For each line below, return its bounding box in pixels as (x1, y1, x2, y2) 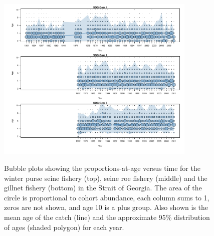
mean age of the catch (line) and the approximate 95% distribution (4, 212, 210, 222)
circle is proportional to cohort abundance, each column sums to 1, (4, 192, 209, 202)
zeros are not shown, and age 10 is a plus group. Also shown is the (4, 202, 208, 212)
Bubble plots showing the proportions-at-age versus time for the (4, 163, 200, 173)
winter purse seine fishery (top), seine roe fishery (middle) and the (4, 172, 207, 183)
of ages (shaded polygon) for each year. (4, 221, 124, 232)
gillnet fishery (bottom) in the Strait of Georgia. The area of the (4, 182, 202, 193)
